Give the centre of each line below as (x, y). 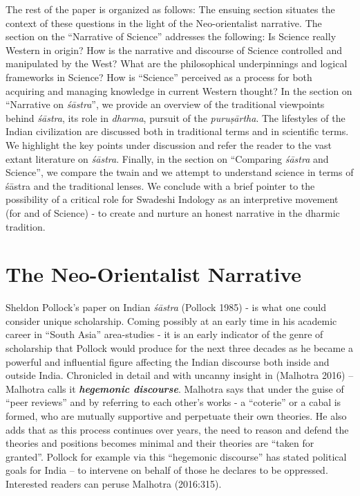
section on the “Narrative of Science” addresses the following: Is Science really (171, 36)
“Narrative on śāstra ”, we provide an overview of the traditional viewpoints (165, 104)
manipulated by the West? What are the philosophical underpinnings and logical (177, 63)
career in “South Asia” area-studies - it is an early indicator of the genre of (164, 334)
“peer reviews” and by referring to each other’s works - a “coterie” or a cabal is (173, 402)
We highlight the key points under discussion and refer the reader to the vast (169, 144)
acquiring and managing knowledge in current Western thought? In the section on (179, 90)
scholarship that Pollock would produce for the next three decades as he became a (180, 348)
